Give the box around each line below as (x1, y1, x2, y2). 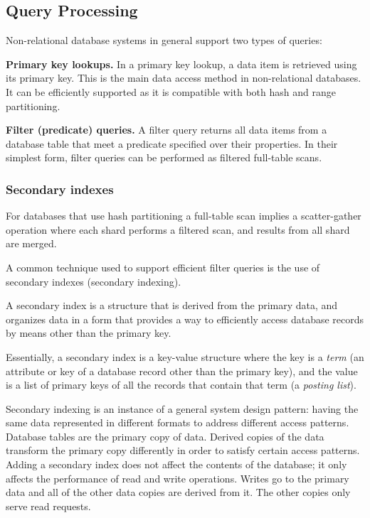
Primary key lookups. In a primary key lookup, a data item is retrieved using (6, 56, 357, 71)
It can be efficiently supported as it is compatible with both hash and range (6, 84, 336, 99)
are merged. (6, 236, 57, 251)
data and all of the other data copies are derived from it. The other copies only (6, 485, 351, 500)
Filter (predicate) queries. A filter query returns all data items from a (6, 122, 327, 137)
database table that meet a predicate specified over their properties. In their (6, 136, 338, 151)
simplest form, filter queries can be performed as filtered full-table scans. (6, 150, 322, 165)
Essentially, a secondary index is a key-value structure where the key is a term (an (6, 349, 364, 364)
